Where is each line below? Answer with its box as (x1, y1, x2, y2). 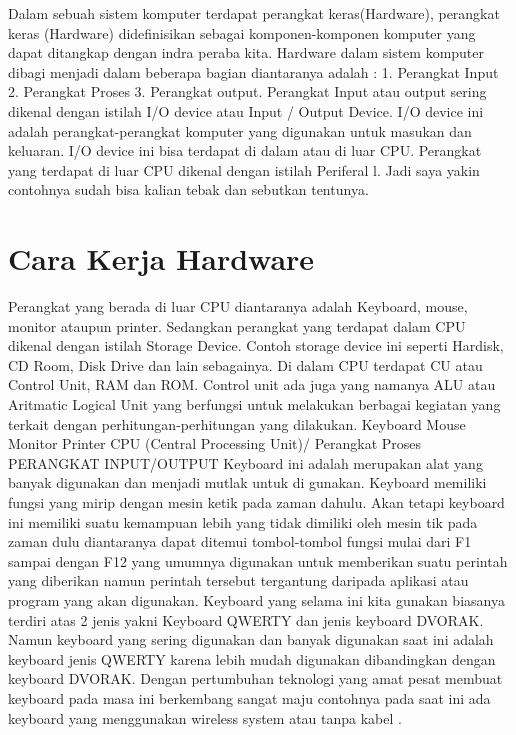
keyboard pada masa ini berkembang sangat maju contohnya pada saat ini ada (8, 687, 491, 708)
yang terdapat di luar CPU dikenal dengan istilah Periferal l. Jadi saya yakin (8, 159, 480, 180)
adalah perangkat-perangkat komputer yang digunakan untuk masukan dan (8, 120, 472, 141)
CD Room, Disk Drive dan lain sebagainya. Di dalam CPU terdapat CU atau (8, 354, 483, 375)
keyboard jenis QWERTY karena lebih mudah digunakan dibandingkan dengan (8, 648, 496, 669)
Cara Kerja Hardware (8, 238, 315, 279)
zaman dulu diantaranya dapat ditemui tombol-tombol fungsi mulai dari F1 (8, 531, 472, 552)
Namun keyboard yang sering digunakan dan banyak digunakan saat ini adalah (8, 629, 494, 650)
